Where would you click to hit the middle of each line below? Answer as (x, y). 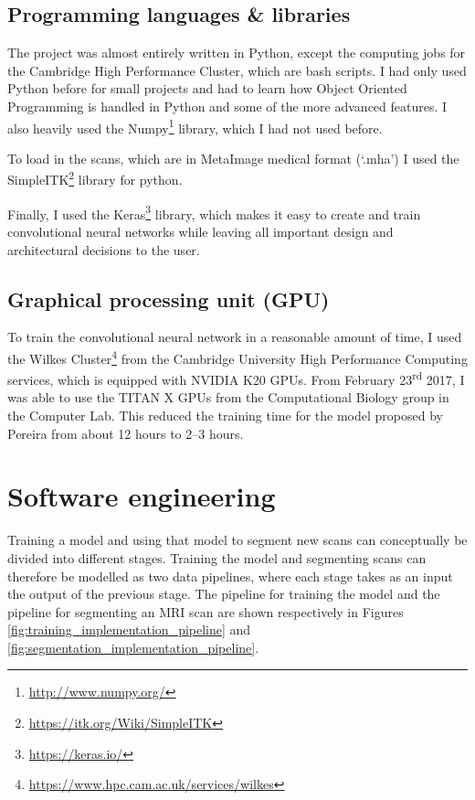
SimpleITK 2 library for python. (95, 178)
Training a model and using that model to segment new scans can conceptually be (237, 540)
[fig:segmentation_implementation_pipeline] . (133, 647)
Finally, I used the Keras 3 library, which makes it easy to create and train (214, 212)
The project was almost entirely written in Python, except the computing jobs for (237, 53)
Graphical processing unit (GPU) (169, 299)
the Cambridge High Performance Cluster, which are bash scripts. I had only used (237, 70)
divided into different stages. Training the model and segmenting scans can (217, 557)
